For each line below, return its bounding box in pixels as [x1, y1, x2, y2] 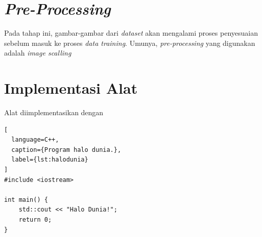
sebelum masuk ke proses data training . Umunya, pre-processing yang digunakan [4, 37, 255, 48]
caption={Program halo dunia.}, [11, 146, 122, 153]
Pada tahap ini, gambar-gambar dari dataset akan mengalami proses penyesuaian [4, 28, 258, 38]
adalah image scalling [4, 47, 72, 58]
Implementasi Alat [4, 77, 138, 98]
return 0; [18, 216, 52, 223]
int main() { [4, 196, 48, 203]
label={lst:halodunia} [11, 156, 88, 164]
